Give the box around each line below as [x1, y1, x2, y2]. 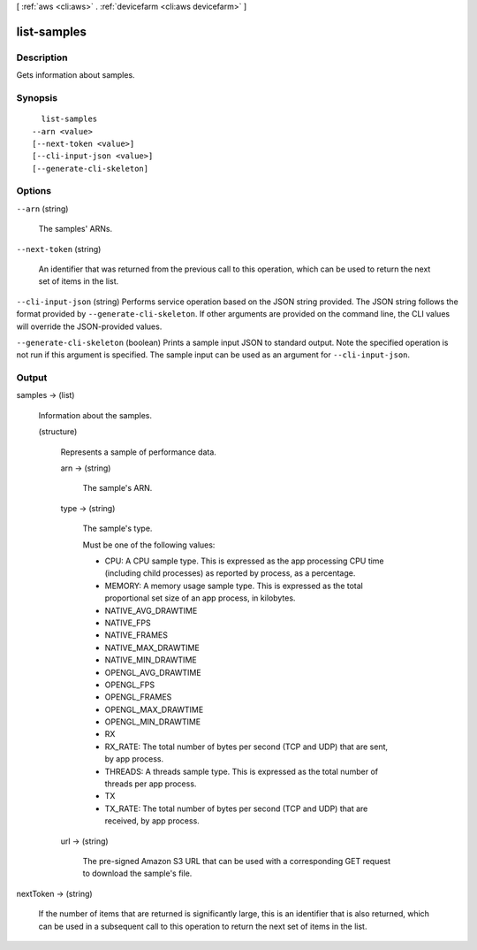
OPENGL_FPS [104, 679, 155, 690]
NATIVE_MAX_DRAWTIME [104, 642, 201, 653]
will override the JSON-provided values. [16, 321, 163, 332]
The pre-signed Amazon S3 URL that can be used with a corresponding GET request [82, 855, 391, 866]
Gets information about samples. [16, 70, 136, 80]
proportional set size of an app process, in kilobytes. [104, 593, 296, 603]
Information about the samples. [38, 410, 153, 420]
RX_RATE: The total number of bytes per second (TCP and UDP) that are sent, [104, 741, 389, 752]
